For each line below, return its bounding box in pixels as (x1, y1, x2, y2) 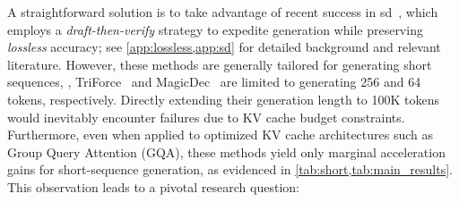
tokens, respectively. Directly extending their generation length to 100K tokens (7, 89, 440, 108)
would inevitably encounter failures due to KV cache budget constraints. (7, 107, 405, 126)
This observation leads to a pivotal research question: (7, 177, 299, 196)
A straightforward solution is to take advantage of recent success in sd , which (7, 3, 438, 21)
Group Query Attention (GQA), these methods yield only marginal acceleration (7, 142, 446, 161)
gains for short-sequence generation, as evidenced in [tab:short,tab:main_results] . (7, 160, 454, 179)
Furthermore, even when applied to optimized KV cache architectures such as (7, 125, 434, 144)
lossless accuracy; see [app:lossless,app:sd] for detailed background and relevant (7, 38, 441, 56)
